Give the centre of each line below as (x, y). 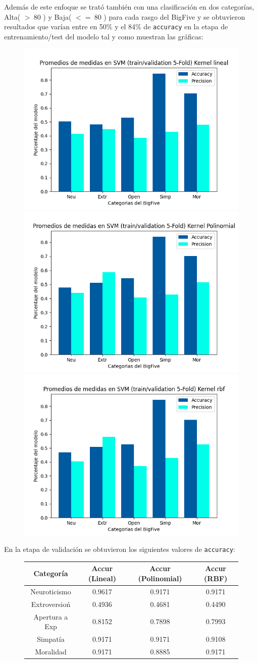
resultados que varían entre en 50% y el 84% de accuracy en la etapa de (116, 27)
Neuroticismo (51, 591)
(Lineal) (102, 578)
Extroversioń (51, 604)
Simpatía (51, 639)
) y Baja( (57, 16)
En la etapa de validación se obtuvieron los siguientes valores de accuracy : (120, 549)
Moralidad (51, 651)
